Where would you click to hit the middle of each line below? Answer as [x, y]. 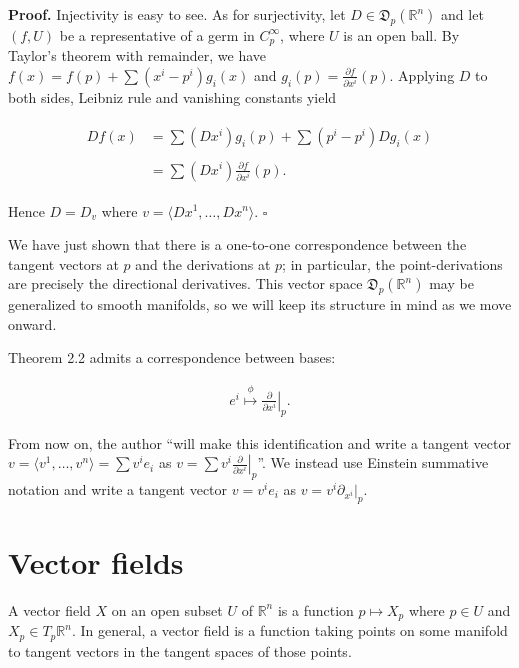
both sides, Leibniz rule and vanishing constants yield [172, 96]
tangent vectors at [63, 263]
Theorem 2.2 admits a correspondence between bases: [172, 357]
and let [462, 14]
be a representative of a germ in [157, 34]
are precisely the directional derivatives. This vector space [185, 283]
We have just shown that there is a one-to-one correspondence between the [237, 244]
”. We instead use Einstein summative [373, 462]
